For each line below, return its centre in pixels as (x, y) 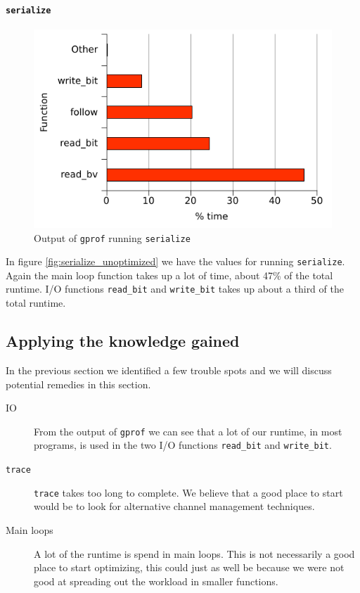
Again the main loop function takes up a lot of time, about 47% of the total (169, 275)
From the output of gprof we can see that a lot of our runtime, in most (188, 431)
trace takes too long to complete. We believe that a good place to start (188, 492)
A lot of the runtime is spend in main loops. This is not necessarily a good (194, 553)
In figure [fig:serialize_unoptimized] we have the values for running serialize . (175, 261)
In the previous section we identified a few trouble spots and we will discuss (169, 370)
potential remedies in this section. (78, 384)
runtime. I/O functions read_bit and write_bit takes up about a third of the (175, 289)
